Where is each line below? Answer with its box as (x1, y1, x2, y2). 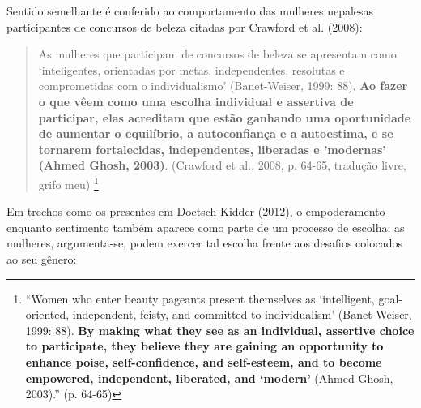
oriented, (25, 306, 70, 323)
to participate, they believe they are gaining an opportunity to (25, 337, 384, 354)
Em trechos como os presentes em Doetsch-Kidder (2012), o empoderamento (6, 203, 385, 220)
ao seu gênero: (6, 250, 77, 267)
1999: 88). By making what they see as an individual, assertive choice (25, 321, 415, 338)
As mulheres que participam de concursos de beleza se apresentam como (38, 45, 397, 62)
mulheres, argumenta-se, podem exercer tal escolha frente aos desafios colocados (6, 234, 403, 251)
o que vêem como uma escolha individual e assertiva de (38, 92, 354, 110)
